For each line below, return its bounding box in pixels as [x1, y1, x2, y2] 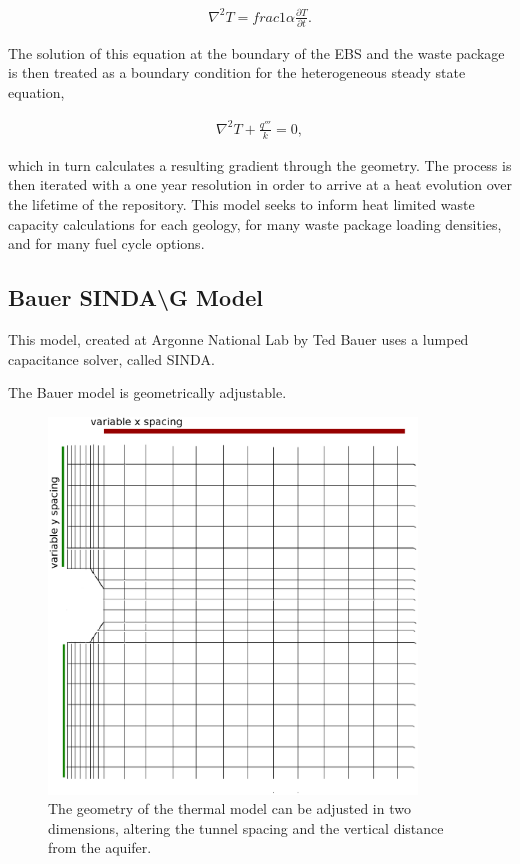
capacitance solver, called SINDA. [8, 348, 215, 369]
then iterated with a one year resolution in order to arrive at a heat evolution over [8, 174, 512, 195]
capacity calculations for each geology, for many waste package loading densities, [8, 213, 502, 234]
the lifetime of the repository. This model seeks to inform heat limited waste [8, 194, 475, 214]
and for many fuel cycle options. [8, 233, 205, 254]
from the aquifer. [48, 837, 152, 858]
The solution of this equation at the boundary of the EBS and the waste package [8, 42, 505, 63]
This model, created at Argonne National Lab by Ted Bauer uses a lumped [8, 328, 469, 349]
